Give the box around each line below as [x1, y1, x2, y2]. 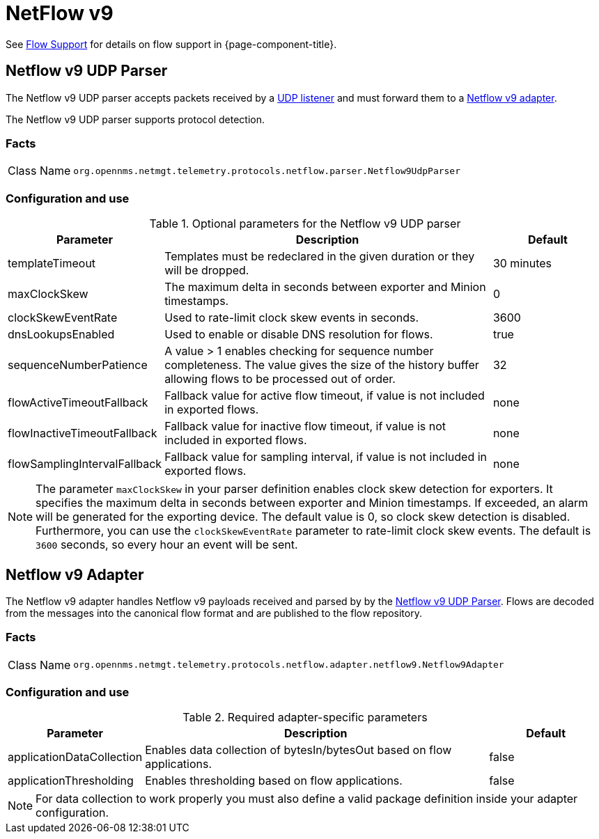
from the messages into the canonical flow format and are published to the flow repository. [6, 606, 422, 619]
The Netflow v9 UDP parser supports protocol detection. [6, 113, 265, 125]
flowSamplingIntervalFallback [8, 457, 162, 471]
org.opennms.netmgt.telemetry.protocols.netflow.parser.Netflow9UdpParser [73, 165, 461, 176]
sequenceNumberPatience [8, 358, 148, 373]
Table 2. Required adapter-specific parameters [182, 710, 428, 725]
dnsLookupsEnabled [8, 327, 115, 342]
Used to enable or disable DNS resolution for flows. [164, 327, 433, 342]
